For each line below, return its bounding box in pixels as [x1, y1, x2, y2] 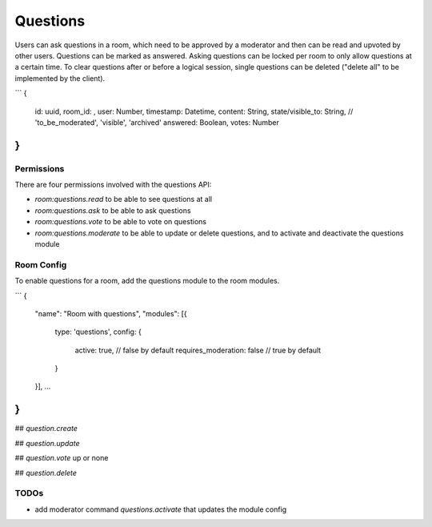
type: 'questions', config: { [54, 327, 142, 336]
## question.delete [14, 468, 78, 477]
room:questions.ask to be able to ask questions [34, 205, 191, 215]
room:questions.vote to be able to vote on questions [34, 217, 207, 227]
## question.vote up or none [14, 453, 109, 463]
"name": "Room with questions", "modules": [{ [34, 308, 187, 318]
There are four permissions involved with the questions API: [14, 180, 212, 190]
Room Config [14, 259, 67, 270]
